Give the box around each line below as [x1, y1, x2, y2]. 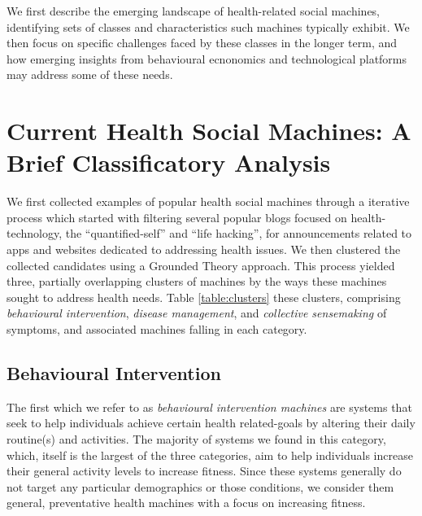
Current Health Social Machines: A [7, 114, 411, 147]
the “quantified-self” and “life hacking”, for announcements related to [65, 225, 412, 242]
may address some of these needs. [7, 66, 173, 83]
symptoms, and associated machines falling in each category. [7, 321, 307, 338]
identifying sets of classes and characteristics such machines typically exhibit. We [7, 18, 410, 35]
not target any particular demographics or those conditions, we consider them [7, 478, 394, 495]
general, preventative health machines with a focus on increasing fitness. [7, 494, 366, 511]
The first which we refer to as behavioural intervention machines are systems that [7, 398, 412, 415]
